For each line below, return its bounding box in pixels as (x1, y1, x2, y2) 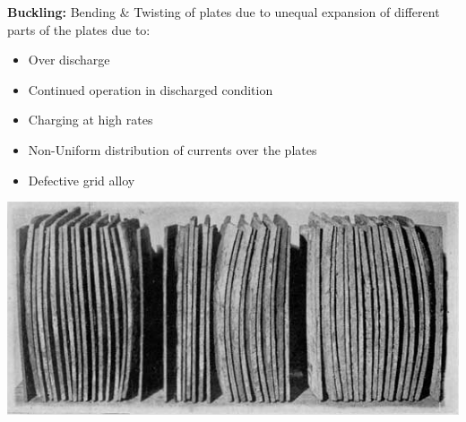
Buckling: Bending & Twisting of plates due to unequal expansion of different (7, 3, 440, 21)
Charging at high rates (28, 110, 153, 129)
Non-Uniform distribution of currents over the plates (28, 140, 317, 159)
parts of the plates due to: (7, 20, 151, 39)
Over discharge (28, 50, 110, 69)
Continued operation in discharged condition (28, 80, 273, 99)
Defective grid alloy (28, 170, 135, 189)
